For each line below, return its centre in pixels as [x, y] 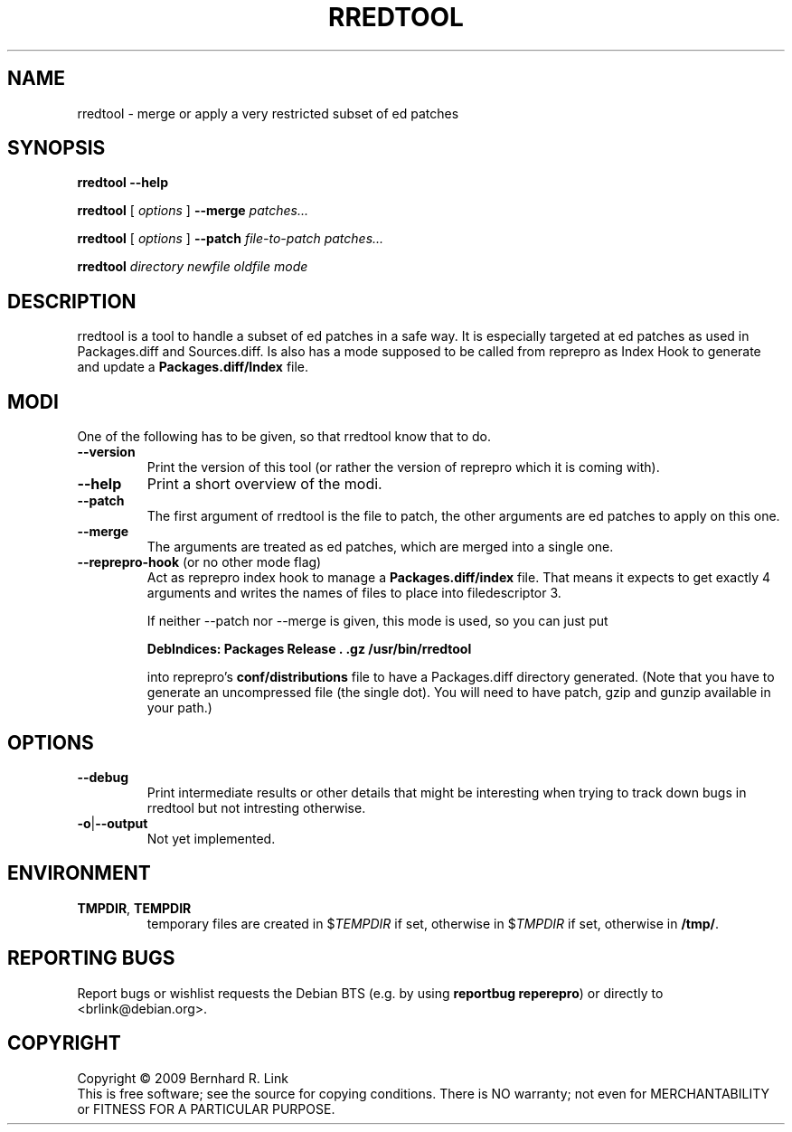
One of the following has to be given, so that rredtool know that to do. [284, 437]
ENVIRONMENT [79, 873]
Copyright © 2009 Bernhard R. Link [183, 1078]
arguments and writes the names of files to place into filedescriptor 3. [354, 593]
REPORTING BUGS [91, 958]
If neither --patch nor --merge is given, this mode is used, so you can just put [377, 621]
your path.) [179, 708]
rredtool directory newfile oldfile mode [193, 267]
